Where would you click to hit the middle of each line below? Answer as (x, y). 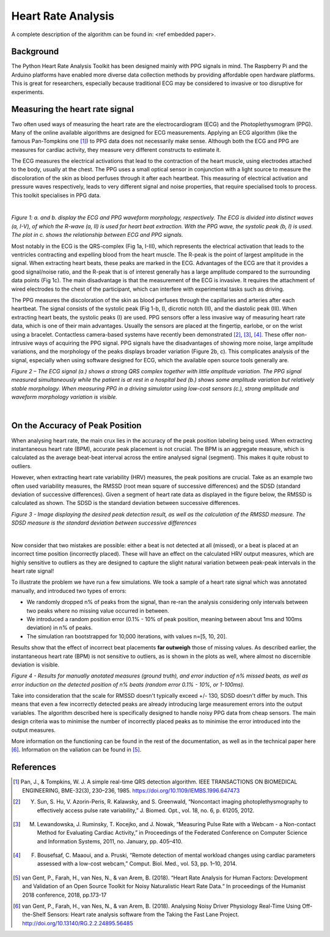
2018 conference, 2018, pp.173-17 (64, 895)
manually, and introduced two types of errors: (69, 591)
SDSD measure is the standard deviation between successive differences (104, 523)
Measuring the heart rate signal (72, 109)
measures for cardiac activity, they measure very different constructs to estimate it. (116, 149)
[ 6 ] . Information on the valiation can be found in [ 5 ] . (76, 750)
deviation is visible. (35, 665)
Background (35, 52)
